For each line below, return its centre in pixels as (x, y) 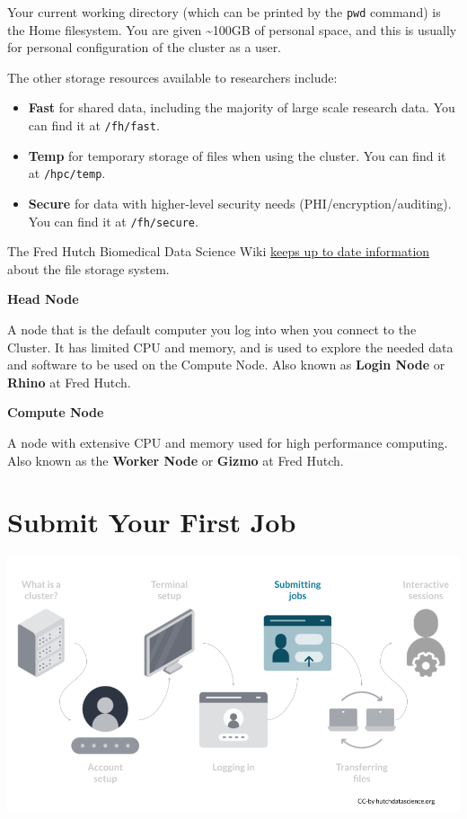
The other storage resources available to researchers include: (172, 77)
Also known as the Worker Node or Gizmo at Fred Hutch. (176, 460)
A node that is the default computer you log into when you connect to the (212, 329)
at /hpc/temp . (67, 173)
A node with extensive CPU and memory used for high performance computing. (228, 442)
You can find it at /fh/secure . (113, 221)
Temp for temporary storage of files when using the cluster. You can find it (237, 155)
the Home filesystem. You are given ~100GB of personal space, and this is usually (232, 29)
